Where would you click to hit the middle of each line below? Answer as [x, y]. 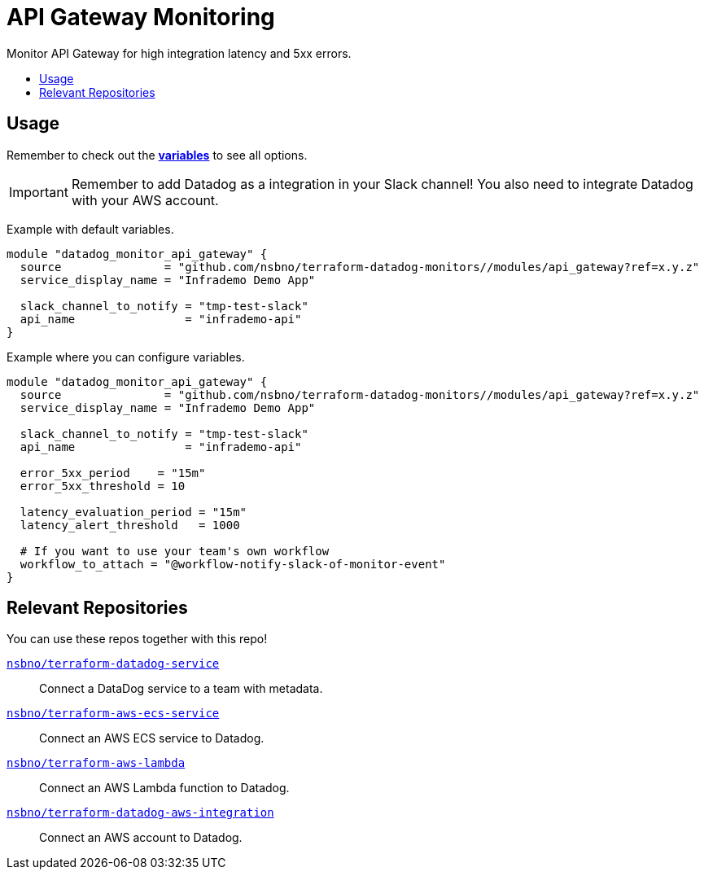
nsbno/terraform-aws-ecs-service [113, 714]
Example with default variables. [90, 229]
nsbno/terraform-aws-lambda [96, 763]
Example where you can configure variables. [126, 357]
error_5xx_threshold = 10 [103, 486]
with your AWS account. [145, 200]
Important [39, 192]
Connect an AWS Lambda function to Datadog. [164, 788]
